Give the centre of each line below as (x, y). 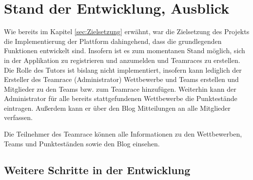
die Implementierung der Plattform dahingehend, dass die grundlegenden (113, 41)
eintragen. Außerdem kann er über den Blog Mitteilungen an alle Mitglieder (117, 108)
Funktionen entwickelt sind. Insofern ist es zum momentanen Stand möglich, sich (125, 50)
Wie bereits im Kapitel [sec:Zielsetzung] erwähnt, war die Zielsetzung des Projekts (127, 31)
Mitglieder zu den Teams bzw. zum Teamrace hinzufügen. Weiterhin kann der (120, 89)
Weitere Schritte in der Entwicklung (97, 170)
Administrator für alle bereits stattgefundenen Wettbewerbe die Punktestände (121, 98)
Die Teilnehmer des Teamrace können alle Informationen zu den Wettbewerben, (123, 134)
